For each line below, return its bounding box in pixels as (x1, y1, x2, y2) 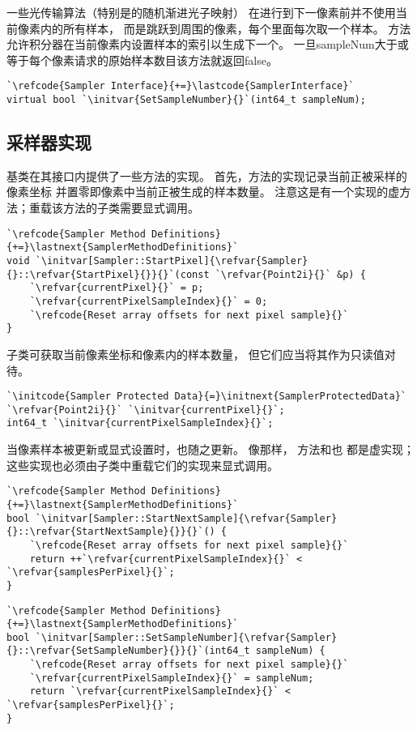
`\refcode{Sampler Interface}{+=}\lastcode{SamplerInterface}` (6, 80, 355, 92)
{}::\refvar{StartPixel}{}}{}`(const (6, 268, 210, 280)
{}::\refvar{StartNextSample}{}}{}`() (6, 526, 215, 538)
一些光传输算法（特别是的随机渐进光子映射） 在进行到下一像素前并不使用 (6, 4, 396, 20)
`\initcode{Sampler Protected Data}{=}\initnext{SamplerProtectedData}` (6, 391, 406, 403)
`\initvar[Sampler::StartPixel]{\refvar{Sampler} (35, 254, 308, 267)
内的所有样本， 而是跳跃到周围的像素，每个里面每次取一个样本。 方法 (40, 19, 411, 36)
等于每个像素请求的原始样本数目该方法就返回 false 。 (6, 51, 278, 68)
